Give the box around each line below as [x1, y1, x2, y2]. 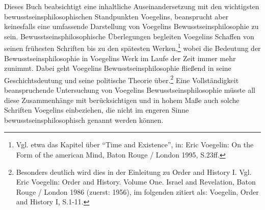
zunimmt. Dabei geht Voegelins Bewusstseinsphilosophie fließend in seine [4, 63, 231, 73]
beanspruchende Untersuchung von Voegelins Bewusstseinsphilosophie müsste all [4, 85, 255, 95]
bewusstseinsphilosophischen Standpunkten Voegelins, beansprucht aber [4, 11, 229, 21]
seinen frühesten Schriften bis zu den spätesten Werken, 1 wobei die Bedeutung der [4, 41, 261, 54]
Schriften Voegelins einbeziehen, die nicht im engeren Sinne [4, 104, 189, 115]
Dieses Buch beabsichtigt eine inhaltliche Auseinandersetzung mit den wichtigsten [4, 1, 259, 11]
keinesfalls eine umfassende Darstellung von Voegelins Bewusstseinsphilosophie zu [4, 21, 259, 32]
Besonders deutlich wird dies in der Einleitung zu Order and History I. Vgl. [16, 166, 252, 177]
